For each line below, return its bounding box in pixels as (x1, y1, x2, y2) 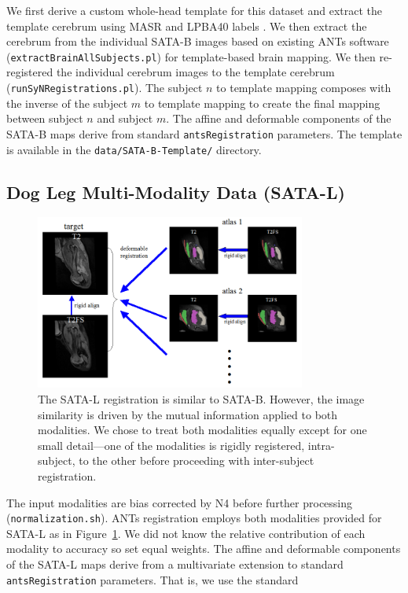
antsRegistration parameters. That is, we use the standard (6, 571, 299, 587)
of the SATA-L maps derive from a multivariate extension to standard (6, 555, 344, 572)
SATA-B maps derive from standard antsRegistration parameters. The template (6, 125, 402, 142)
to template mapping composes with (216, 79, 391, 96)
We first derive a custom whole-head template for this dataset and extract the (6, 2, 382, 18)
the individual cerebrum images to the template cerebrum (56, 64, 335, 80)
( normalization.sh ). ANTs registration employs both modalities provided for (6, 510, 382, 526)
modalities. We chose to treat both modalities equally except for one (38, 422, 367, 438)
